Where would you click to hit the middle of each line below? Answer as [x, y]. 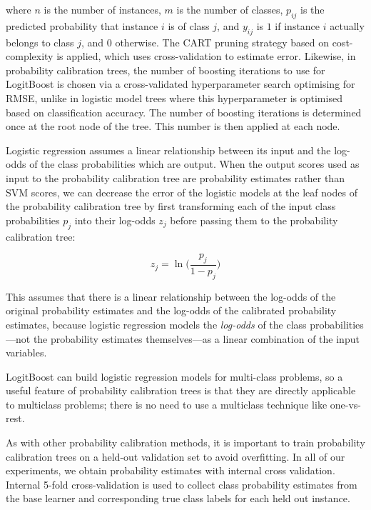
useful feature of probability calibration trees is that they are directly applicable [181, 390]
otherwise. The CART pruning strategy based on [222, 42]
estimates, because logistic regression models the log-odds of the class [156, 324]
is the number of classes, [230, 9]
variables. [26, 352]
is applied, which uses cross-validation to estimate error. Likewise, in [206, 56]
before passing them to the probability [254, 220]
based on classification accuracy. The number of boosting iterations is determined [184, 112]
